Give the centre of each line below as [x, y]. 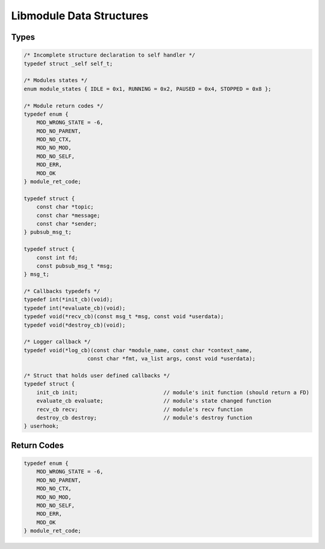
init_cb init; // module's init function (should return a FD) [173, 392]
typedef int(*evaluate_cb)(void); [75, 308]
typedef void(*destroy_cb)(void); [75, 325]
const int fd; [57, 257]
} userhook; [42, 426]
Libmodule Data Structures [80, 16]
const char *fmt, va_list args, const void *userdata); [172, 359]
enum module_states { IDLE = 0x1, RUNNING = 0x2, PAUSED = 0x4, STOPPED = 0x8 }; [148, 89]
